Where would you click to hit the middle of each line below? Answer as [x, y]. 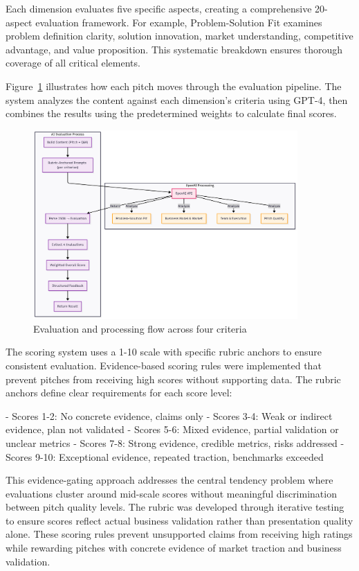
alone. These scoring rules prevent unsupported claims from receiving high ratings [179, 534]
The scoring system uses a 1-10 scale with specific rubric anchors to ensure [164, 352]
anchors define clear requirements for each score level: [119, 393]
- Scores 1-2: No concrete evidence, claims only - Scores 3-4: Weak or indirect [169, 415]
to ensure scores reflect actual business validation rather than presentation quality [179, 520]
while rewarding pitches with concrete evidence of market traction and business [174, 548]
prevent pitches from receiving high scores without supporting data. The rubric [173, 379]
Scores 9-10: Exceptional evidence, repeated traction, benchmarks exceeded [165, 456]
